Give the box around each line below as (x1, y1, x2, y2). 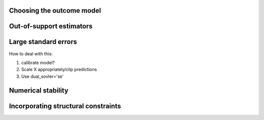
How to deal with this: (9, 50, 53, 56)
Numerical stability (9, 86, 68, 95)
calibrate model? (21, 59, 55, 66)
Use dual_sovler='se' (21, 73, 64, 79)
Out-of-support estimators (9, 22, 93, 30)
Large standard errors (9, 38, 77, 46)
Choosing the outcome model (9, 6, 101, 15)
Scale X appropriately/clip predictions (21, 67, 97, 72)
